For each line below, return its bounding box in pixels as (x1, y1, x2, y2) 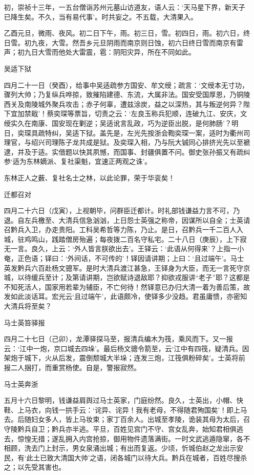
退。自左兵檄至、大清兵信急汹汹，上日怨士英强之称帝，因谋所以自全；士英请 (4, 215, 250, 225)
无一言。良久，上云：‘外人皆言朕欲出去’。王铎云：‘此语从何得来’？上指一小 (4, 243, 244, 254)
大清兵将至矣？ (4, 301, 52, 311)
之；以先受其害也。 (4, 462, 65, 472)
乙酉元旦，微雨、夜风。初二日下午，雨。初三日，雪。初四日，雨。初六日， (4, 28, 243, 38)
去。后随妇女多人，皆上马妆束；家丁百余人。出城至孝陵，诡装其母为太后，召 (4, 414, 250, 424)
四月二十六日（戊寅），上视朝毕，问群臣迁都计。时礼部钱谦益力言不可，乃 (4, 205, 240, 216)
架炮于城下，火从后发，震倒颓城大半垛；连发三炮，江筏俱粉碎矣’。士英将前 (4, 353, 245, 363)
